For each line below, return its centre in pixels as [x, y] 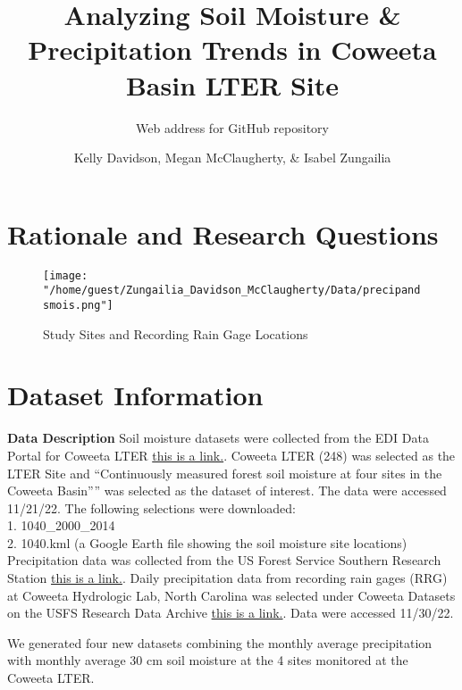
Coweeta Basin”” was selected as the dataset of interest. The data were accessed [227, 490]
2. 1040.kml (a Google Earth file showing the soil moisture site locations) [207, 542]
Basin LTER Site [232, 84]
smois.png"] [78, 305]
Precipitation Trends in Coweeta [232, 50]
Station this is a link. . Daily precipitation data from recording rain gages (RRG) [227, 578]
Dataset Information [135, 395]
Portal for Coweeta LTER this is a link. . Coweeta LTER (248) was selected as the [231, 455]
